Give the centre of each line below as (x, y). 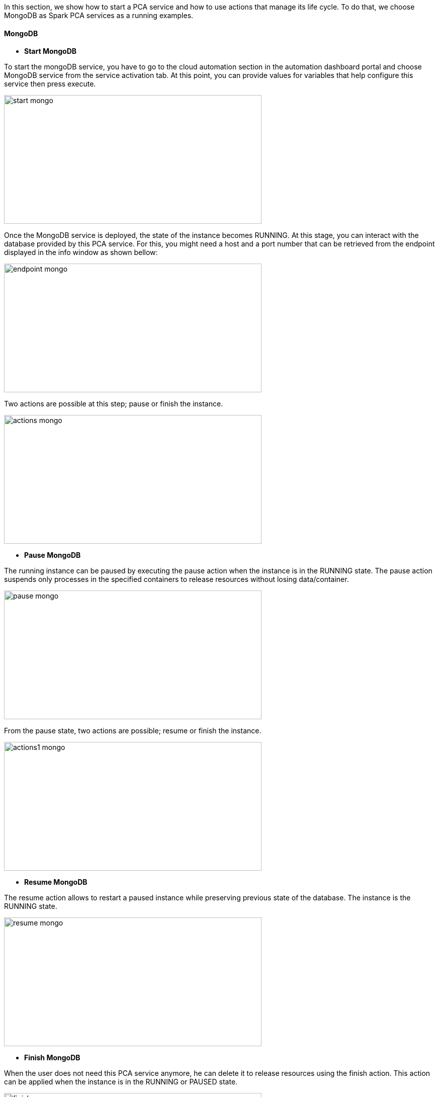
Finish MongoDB (52, 1058)
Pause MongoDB (53, 555)
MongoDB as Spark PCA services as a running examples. (99, 15)
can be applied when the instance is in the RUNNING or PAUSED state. (121, 1082)
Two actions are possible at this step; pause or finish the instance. (114, 404)
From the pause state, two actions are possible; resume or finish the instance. (133, 731)
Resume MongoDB (56, 882)
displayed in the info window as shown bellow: (81, 252)
